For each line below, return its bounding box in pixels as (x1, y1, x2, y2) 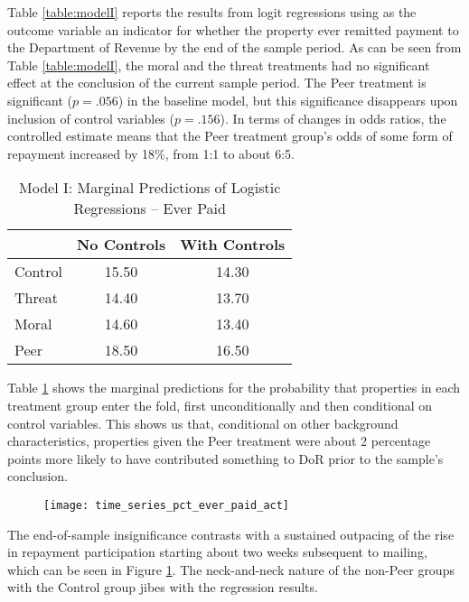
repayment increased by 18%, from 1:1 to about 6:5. (7, 144, 295, 162)
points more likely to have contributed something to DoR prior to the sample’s (7, 449, 444, 468)
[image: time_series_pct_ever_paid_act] (43, 498, 290, 512)
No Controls (76, 234, 166, 255)
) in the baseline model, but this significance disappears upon (117, 90, 458, 109)
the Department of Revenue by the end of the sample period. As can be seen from (7, 38, 462, 57)
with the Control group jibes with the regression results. (7, 578, 318, 597)
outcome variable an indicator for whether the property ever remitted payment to (7, 20, 459, 39)
